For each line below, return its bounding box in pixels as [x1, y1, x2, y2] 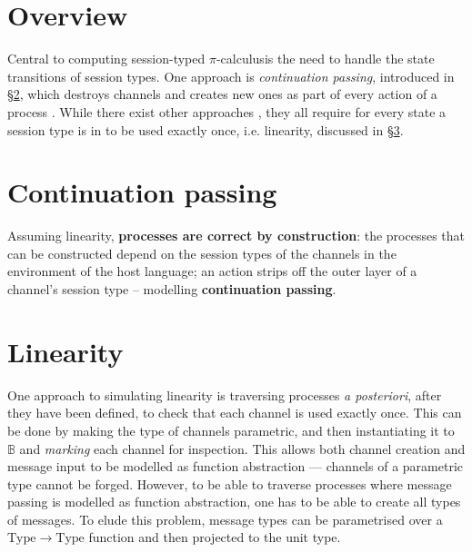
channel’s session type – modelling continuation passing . [7, 280, 336, 298]
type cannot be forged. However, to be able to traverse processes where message [7, 474, 452, 493]
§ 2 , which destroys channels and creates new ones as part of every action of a [7, 84, 437, 103]
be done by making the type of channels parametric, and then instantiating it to [7, 420, 455, 439]
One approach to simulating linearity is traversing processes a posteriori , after [7, 385, 442, 404]
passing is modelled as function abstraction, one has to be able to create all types [7, 492, 461, 511]
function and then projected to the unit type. [88, 527, 341, 547]
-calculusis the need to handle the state [216, 49, 435, 68]
